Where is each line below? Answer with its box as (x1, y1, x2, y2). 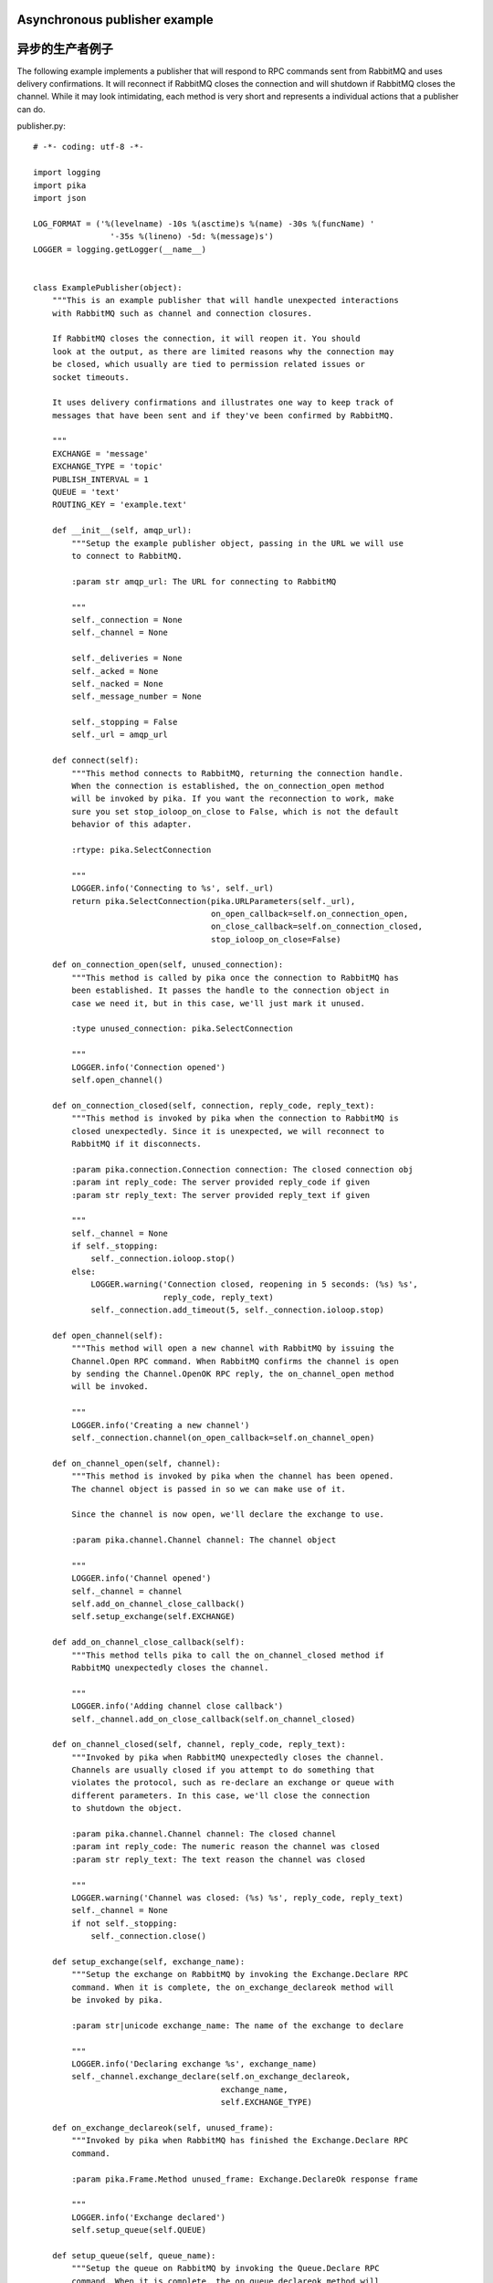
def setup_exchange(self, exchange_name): (51, 1956, 246, 1967)
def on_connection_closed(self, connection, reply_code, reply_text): (51, 1100, 375, 1110)
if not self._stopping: (71, 1918, 178, 1929)
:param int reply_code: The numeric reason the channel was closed (71, 1841, 380, 1852)
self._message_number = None (71, 691, 203, 702)
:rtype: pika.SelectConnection (71, 845, 212, 855)
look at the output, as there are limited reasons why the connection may (51, 346, 394, 356)
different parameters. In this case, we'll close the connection (71, 1790, 371, 1801)
